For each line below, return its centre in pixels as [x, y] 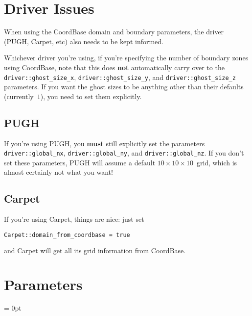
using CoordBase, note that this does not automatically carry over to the [114, 67]
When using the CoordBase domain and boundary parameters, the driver [114, 32]
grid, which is [217, 162]
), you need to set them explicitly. [91, 96]
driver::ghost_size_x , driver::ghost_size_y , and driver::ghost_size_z [120, 77]
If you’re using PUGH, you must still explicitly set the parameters [104, 143]
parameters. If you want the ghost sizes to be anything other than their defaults [124, 87]
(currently [19, 96]
